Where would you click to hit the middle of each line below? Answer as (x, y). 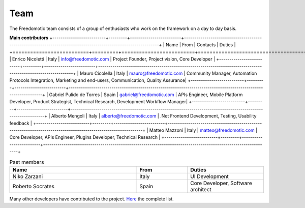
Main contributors (29, 38)
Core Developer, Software (221, 183)
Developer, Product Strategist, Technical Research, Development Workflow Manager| (99, 102)
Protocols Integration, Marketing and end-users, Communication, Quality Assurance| (98, 80)
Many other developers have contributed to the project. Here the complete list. (91, 199)
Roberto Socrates (33, 186)
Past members (27, 162)
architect (201, 189)
